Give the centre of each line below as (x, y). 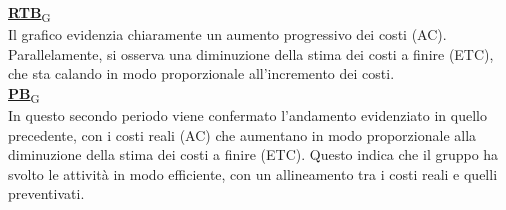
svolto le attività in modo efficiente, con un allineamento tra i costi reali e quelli (253, 173)
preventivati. (46, 193)
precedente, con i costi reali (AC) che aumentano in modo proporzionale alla (242, 134)
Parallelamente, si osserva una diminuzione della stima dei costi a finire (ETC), (251, 53)
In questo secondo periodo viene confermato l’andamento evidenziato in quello (247, 115)
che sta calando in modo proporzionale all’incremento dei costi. (201, 73)
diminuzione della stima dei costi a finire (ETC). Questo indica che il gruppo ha (253, 154)
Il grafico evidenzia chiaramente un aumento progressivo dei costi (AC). (227, 34)
